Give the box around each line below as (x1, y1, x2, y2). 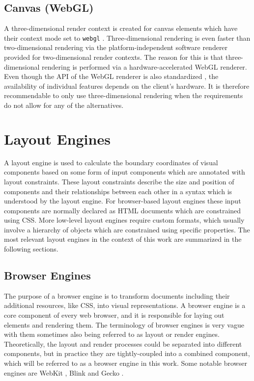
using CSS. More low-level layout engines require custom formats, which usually (4, 215, 245, 225)
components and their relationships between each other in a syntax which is (4, 186, 232, 196)
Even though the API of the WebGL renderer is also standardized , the (4, 71, 219, 81)
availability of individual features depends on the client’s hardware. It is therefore (4, 80, 250, 91)
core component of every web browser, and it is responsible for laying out (4, 310, 225, 320)
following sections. (4, 244, 58, 254)
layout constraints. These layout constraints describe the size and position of (4, 176, 234, 186)
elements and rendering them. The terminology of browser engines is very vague (4, 319, 244, 330)
